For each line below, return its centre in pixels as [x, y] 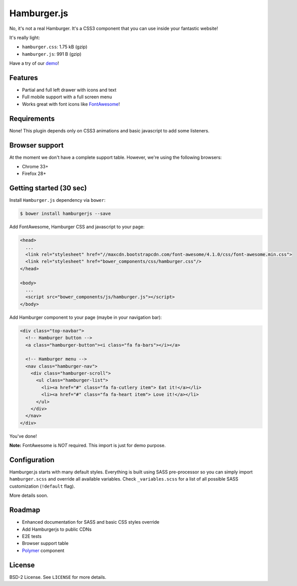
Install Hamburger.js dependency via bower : [57, 200]
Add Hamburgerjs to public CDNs [57, 529]
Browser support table [45, 543]
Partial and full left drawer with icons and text [69, 90]
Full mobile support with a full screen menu [67, 97]
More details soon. [29, 496]
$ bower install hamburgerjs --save [66, 214]
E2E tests [32, 536]
